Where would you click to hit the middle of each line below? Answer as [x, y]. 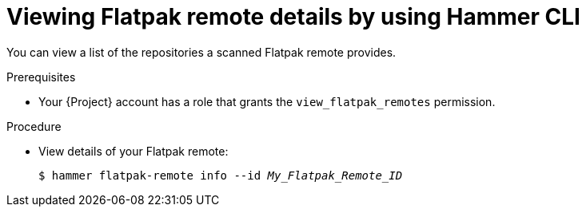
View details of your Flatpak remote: [134, 151]
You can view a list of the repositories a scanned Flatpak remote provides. [201, 52]
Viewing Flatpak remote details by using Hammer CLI [293, 17]
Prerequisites [41, 77]
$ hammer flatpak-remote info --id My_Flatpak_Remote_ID [221, 175]
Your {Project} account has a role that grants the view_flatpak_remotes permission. [267, 101]
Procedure [34, 126]
